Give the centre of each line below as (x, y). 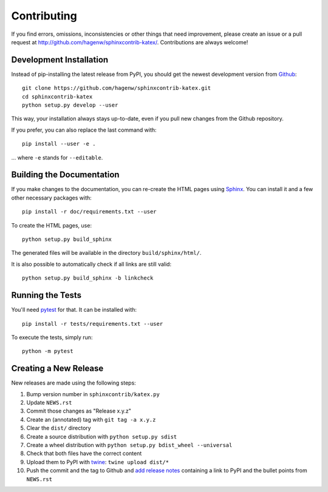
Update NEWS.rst (49, 402)
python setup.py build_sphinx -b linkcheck (88, 278)
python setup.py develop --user (70, 105)
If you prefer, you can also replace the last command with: (84, 130)
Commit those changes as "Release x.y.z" (79, 411)
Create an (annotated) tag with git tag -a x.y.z (91, 419)
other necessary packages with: (52, 198)
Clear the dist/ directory (59, 428)
